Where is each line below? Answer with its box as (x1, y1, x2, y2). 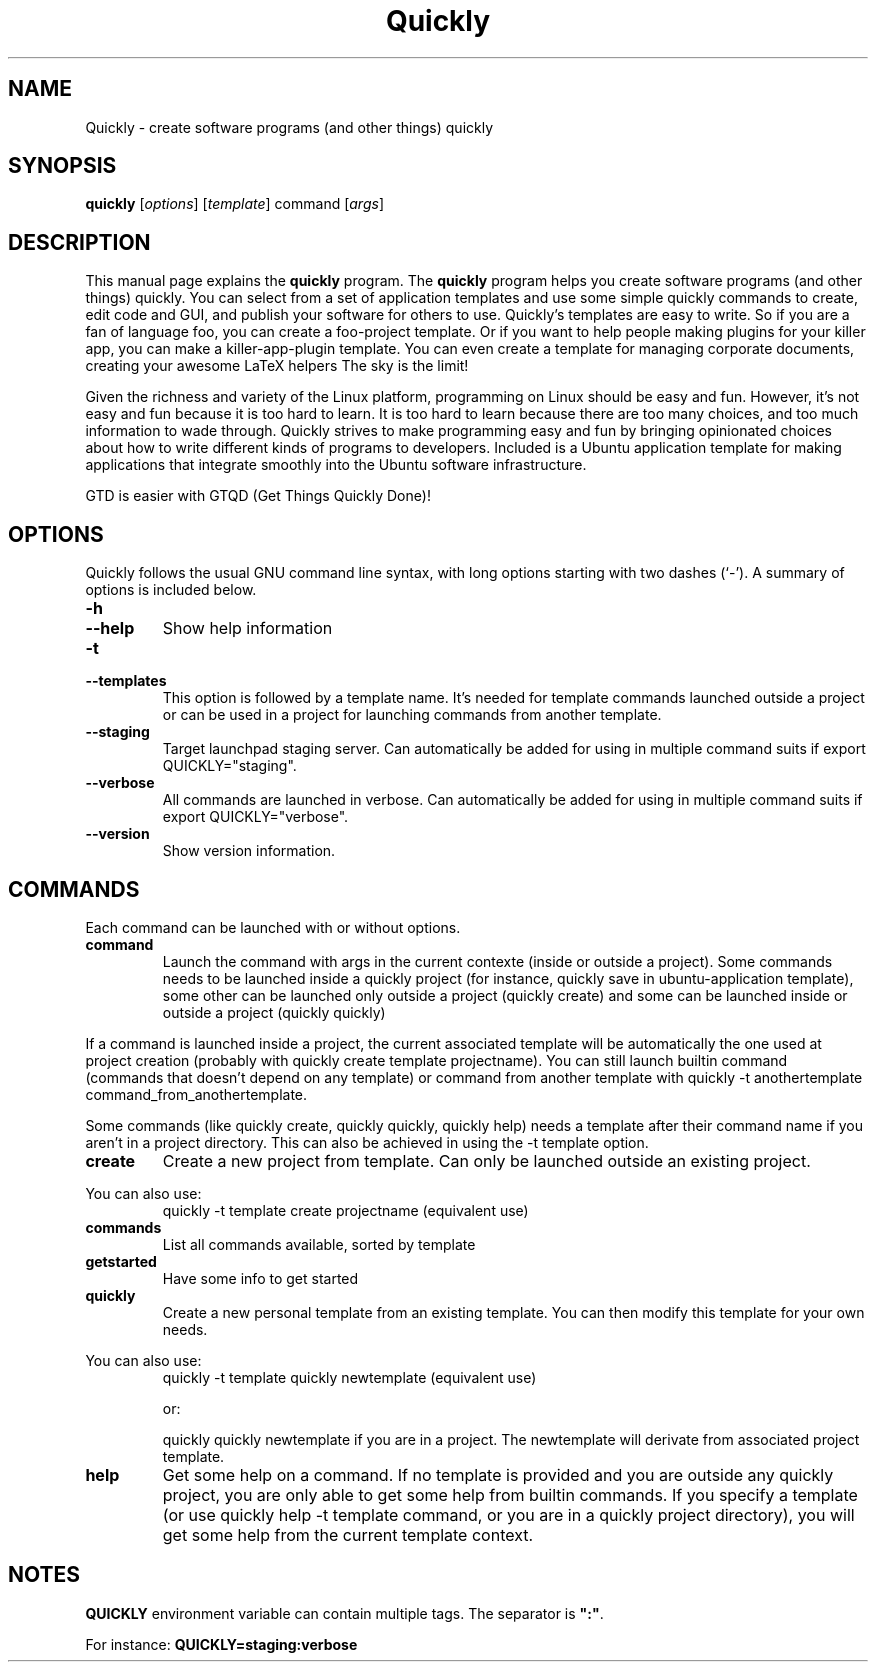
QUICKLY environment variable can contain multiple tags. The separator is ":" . (85, 1604, 604, 1622)
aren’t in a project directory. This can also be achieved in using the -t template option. (85, 1133, 649, 1151)
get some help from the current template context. (162, 1524, 534, 1545)
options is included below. (85, 581, 257, 599)
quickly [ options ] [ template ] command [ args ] (85, 195, 384, 213)
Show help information (162, 618, 333, 639)
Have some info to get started (162, 1269, 359, 1287)
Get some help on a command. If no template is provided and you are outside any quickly (162, 1464, 834, 1485)
